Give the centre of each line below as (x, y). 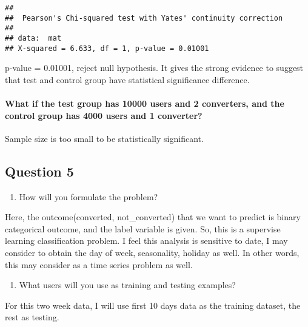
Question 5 (39, 171)
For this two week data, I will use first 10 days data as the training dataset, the (153, 305)
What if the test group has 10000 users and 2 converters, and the (145, 103)
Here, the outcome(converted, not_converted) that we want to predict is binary (153, 217)
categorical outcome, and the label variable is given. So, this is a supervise (143, 228)
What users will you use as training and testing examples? (127, 285)
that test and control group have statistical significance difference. (127, 79)
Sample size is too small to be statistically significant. (104, 138)
